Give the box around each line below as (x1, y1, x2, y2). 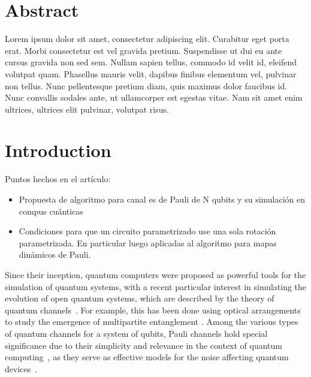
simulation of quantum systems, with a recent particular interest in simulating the (5, 280, 307, 292)
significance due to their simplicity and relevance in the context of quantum (5, 339, 283, 351)
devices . (5, 362, 38, 375)
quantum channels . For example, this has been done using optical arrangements (5, 303, 301, 316)
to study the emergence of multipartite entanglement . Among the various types (5, 315, 298, 328)
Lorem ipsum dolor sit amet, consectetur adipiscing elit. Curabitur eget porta (5, 32, 289, 45)
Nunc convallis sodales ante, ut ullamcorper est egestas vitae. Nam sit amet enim (5, 91, 303, 104)
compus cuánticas (19, 204, 83, 217)
